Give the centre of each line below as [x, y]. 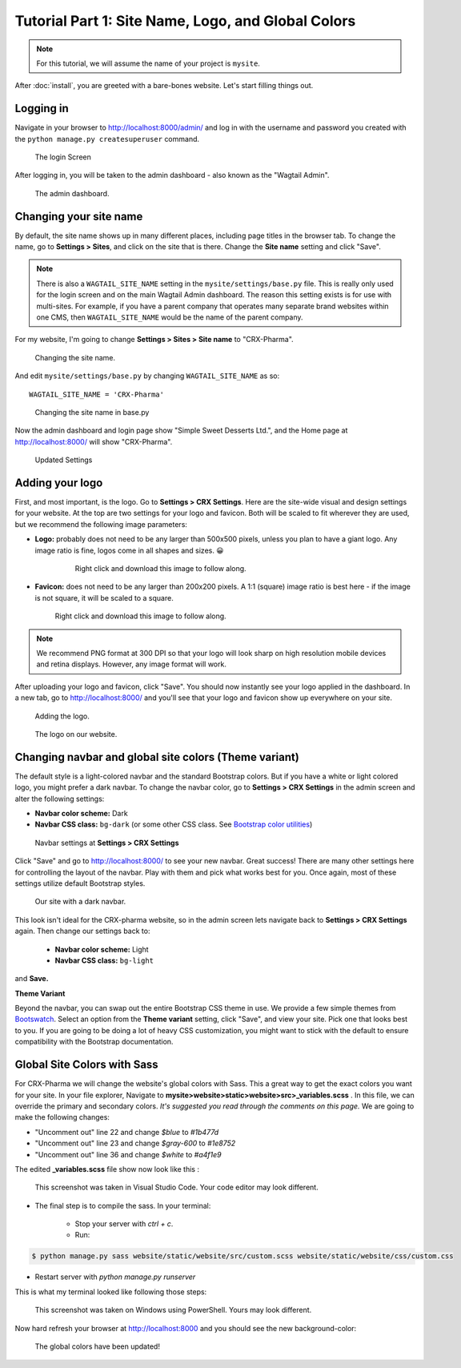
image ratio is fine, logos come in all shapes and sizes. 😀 [129, 550]
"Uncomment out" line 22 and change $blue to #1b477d [127, 1132]
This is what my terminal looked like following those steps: [111, 1292]
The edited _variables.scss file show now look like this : [107, 1169]
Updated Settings [64, 460]
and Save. [32, 979]
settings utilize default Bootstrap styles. [80, 883]
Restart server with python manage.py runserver [115, 1277]
